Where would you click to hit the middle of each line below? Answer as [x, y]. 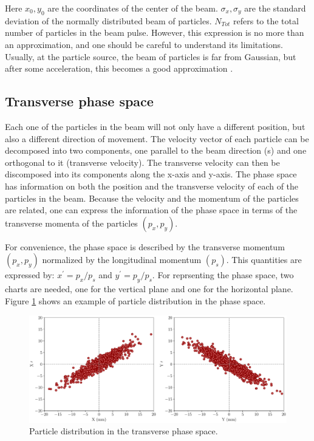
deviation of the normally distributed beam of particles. [108, 20]
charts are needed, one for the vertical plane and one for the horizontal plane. [149, 289]
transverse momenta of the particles [71, 223]
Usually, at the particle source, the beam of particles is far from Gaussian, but [151, 56]
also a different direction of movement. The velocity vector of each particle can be [157, 138]
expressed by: [30, 275]
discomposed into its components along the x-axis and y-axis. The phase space [151, 174]
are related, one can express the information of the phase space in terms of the [151, 210]
